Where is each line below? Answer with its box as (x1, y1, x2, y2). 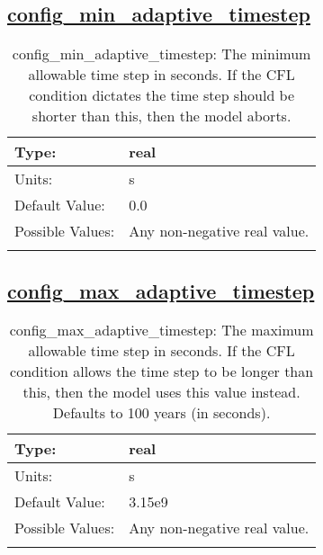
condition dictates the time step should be (29, 85, 295, 106)
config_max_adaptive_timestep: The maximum (9, 319, 314, 341)
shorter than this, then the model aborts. (31, 105, 292, 127)
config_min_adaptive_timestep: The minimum (12, 43, 311, 65)
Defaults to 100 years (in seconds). (52, 402, 271, 424)
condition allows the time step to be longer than (10, 361, 314, 382)
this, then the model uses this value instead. (22, 381, 301, 403)
